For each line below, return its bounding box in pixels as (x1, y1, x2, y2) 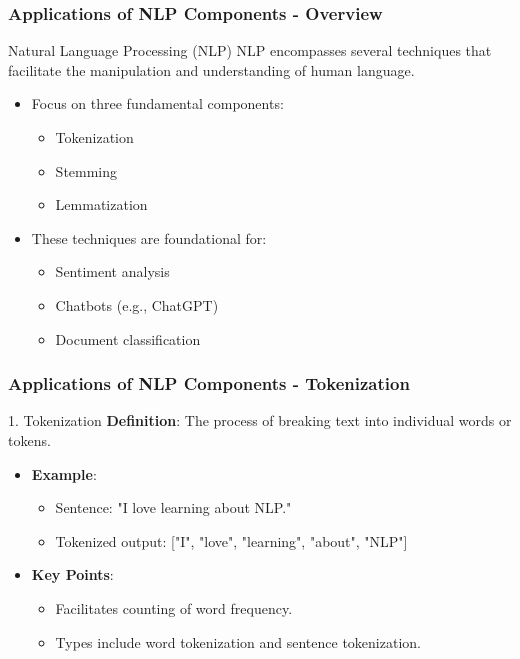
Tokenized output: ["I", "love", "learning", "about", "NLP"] (55, 530, 408, 551)
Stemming (55, 160, 118, 181)
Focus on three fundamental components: (31, 93, 284, 114)
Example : (31, 463, 97, 484)
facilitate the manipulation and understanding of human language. (8, 59, 415, 80)
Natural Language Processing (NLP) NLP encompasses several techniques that (8, 40, 492, 61)
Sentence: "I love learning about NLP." (55, 497, 292, 518)
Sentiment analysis (55, 261, 170, 282)
